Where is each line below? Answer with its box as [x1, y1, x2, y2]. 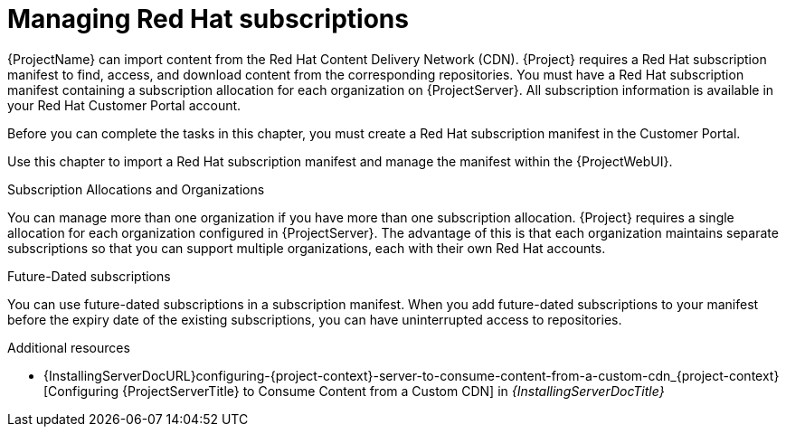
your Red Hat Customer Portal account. [7, 97, 241, 113]
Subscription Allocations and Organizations [7, 181, 265, 197]
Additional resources [7, 339, 130, 355]
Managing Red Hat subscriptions [7, 4, 409, 34]
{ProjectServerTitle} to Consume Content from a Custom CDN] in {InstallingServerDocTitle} [122, 382, 665, 399]
